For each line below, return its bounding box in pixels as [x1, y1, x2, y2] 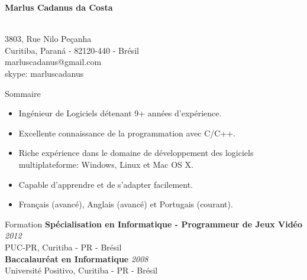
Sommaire [5, 87, 41, 99]
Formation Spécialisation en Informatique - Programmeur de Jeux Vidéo [5, 217, 303, 230]
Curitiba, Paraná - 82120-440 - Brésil [5, 44, 139, 56]
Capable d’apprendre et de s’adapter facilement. [18, 178, 193, 190]
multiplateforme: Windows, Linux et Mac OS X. [18, 158, 193, 170]
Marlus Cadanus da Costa [5, 1, 113, 13]
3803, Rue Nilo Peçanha [5, 32, 92, 45]
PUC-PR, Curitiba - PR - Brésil [5, 240, 122, 253]
